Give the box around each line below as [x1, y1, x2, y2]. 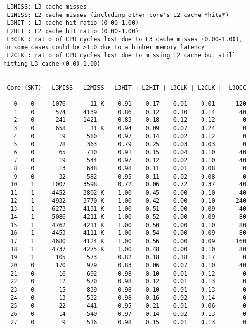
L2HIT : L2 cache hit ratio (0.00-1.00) [7, 27, 139, 34]
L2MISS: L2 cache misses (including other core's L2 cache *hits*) [7, 11, 229, 18]
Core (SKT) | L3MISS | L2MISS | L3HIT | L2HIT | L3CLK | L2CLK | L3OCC [7, 84, 247, 91]
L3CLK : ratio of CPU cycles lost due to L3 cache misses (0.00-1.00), [7, 35, 243, 43]
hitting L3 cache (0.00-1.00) [3, 60, 101, 67]
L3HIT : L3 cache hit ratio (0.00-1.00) [7, 19, 139, 27]
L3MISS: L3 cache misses [7, 3, 87, 10]
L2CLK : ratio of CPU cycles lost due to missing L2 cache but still [7, 51, 236, 59]
